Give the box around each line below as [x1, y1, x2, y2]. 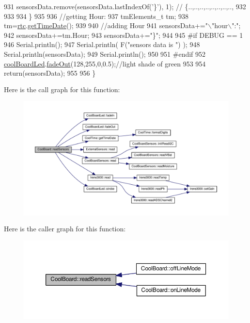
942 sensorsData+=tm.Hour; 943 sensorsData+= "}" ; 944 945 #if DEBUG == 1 [4, 30, 243, 40]
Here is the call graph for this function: [4, 84, 120, 94]
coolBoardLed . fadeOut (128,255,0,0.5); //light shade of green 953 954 [4, 58, 206, 68]
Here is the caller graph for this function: [4, 224, 126, 234]
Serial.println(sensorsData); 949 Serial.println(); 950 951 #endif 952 [4, 48, 206, 59]
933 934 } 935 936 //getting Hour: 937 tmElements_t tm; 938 [4, 11, 189, 21]
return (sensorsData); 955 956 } [4, 68, 96, 78]
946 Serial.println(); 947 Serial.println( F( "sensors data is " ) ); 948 [4, 39, 200, 49]
